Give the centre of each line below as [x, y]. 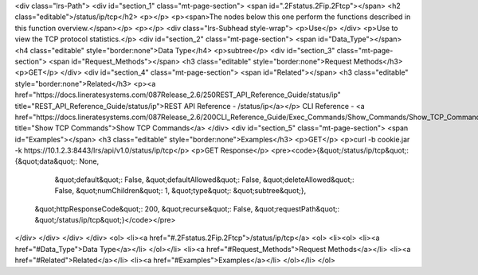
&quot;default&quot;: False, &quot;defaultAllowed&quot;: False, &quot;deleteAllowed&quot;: [204, 180]
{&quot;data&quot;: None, [57, 161]
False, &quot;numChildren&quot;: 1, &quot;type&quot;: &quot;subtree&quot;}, [180, 191]
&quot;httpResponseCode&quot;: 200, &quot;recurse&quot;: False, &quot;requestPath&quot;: [187, 209]
